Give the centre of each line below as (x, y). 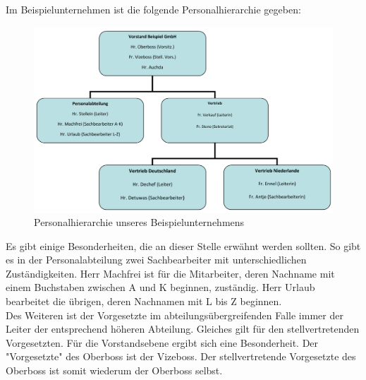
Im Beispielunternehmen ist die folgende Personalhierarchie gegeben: (153, 9)
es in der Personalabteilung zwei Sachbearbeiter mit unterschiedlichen (156, 260)
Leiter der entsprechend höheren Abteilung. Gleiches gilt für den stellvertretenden (183, 329)
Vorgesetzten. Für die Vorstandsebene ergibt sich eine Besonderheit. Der (162, 342)
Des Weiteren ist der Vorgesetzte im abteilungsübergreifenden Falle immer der (175, 315)
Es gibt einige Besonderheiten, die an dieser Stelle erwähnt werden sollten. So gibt (183, 245)
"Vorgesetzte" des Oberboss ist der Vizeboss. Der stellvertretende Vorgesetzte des (181, 356)
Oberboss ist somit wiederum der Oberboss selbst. (114, 370)
